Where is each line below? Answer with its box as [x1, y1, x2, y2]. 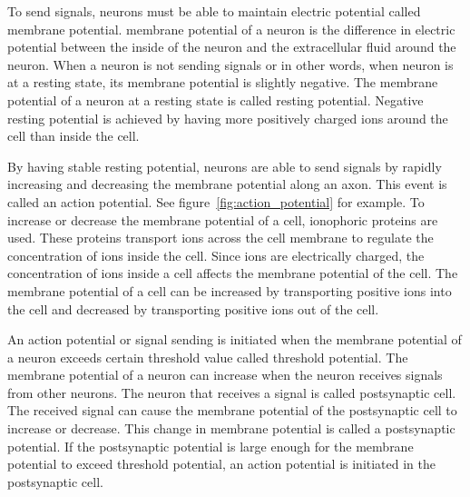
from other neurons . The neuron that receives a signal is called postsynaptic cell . [7, 383, 456, 402]
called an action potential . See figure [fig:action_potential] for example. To [7, 192, 425, 211]
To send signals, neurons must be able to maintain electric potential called [7, 2, 421, 20]
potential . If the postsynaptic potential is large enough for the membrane [7, 436, 414, 455]
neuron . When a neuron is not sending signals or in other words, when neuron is [7, 55, 454, 74]
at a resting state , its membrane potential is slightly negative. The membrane [7, 73, 438, 92]
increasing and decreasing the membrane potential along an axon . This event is [7, 174, 447, 194]
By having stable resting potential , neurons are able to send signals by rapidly [7, 156, 442, 175]
